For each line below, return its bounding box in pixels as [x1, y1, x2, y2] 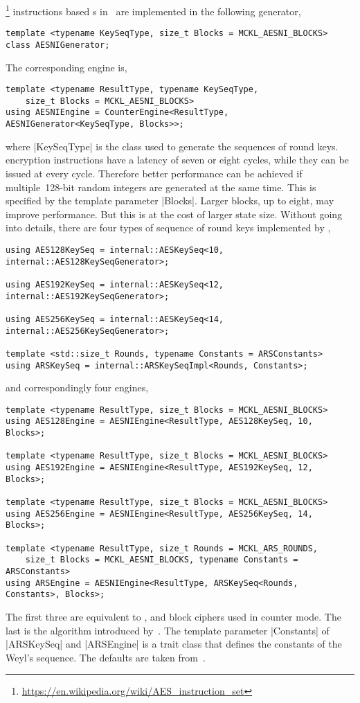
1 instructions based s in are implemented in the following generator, [6, 2, 301, 18]
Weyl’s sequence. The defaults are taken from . [6, 650, 206, 664]
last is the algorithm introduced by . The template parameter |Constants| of [6, 623, 330, 637]
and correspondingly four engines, [6, 380, 149, 395]
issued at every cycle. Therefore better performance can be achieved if [6, 166, 303, 180]
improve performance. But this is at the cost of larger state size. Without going [6, 206, 343, 221]
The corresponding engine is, [6, 60, 127, 74]
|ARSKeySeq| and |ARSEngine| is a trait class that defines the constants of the [6, 637, 342, 651]
